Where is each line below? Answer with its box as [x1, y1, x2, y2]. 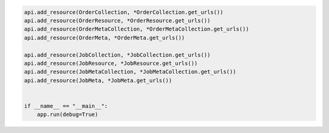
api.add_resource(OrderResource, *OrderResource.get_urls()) [24, 17, 211, 24]
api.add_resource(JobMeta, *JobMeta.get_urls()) [24, 77, 172, 84]
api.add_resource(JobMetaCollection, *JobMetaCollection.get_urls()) [24, 68, 236, 76]
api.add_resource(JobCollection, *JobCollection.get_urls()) [24, 51, 211, 58]
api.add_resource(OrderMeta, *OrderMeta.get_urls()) [24, 34, 185, 41]
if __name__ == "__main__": [24, 102, 108, 109]
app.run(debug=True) [37, 111, 99, 118]
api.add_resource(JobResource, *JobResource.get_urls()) [24, 60, 198, 66]
